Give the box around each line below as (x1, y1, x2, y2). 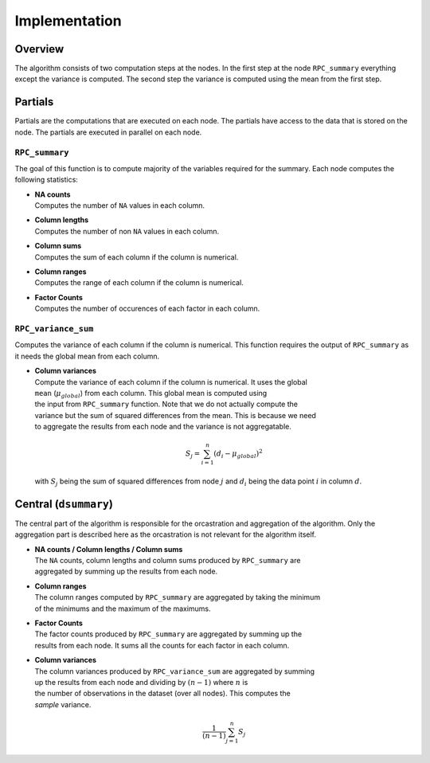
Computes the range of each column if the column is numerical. (34, 278, 244, 288)
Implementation (14, 12, 123, 29)
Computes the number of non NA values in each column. (34, 226, 220, 236)
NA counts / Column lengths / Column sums (34, 544, 183, 554)
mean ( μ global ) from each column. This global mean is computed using (34, 388, 268, 400)
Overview (14, 42, 64, 56)
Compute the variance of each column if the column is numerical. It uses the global (34, 377, 308, 386)
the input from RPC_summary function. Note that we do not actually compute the (34, 399, 299, 409)
